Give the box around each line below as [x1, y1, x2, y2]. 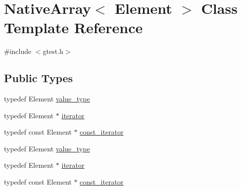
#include [4, 46, 32, 56]
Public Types [4, 70, 73, 86]
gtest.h [43, 46, 63, 56]
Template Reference [4, 17, 143, 38]
